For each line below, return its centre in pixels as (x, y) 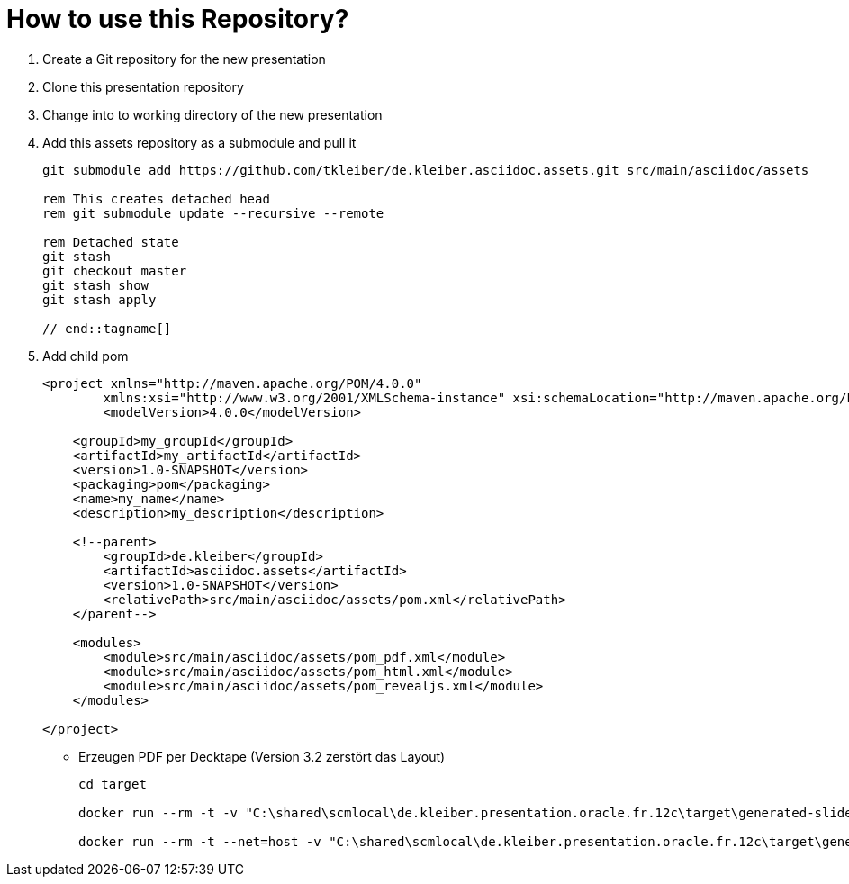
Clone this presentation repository (143, 86)
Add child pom (86, 356)
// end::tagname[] (107, 328)
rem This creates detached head (156, 198)
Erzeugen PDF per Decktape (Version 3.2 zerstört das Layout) (262, 756)
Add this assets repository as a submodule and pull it (199, 142)
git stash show (96, 285)
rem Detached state (111, 242)
